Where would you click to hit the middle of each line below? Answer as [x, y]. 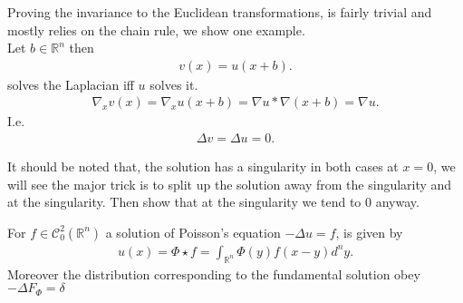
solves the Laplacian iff [71, 84]
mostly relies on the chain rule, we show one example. [156, 29]
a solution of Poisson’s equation [193, 232]
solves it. [174, 84]
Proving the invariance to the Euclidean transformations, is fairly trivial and [220, 12]
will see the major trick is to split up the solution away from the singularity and [230, 184]
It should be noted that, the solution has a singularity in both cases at [203, 166]
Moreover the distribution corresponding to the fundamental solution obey [214, 274]
